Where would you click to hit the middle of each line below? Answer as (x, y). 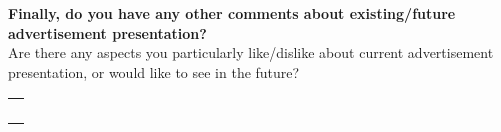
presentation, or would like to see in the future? (154, 71)
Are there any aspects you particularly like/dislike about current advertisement (251, 52)
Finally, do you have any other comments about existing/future (232, 13)
